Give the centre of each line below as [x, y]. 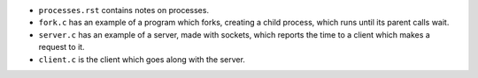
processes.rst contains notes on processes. [124, 10]
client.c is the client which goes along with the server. [142, 59]
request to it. [62, 47]
